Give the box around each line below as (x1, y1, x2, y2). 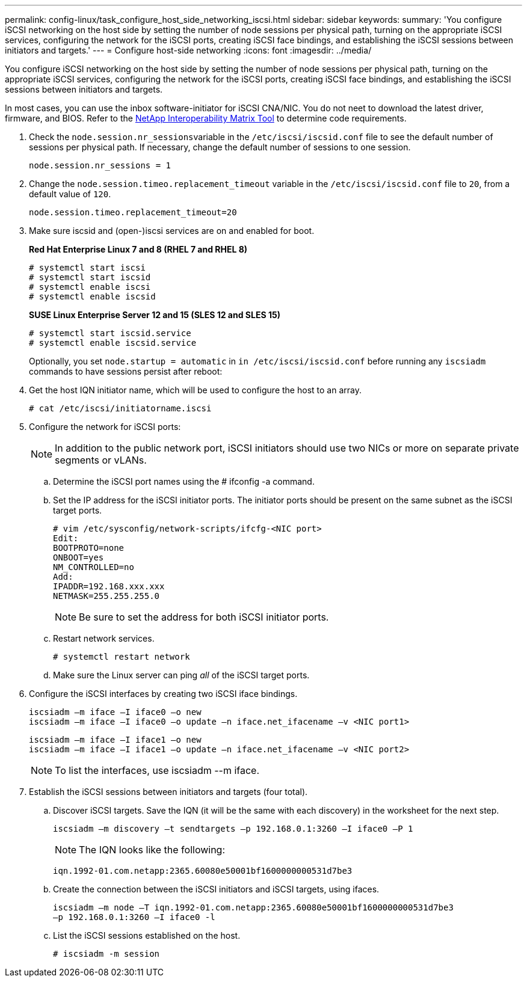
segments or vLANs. (55, 454, 147, 466)
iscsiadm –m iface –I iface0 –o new (29, 707, 202, 717)
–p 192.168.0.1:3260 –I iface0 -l (53, 912, 215, 922)
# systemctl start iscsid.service (29, 328, 191, 338)
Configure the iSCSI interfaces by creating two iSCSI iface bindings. (29, 689, 298, 699)
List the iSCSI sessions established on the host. (53, 930, 241, 941)
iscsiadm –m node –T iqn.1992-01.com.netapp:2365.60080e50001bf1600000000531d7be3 (53, 903, 454, 912)
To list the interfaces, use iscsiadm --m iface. (55, 764, 260, 776)
